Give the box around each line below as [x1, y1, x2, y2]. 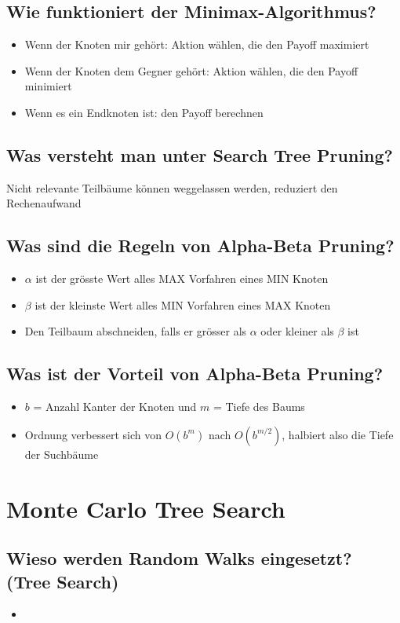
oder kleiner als [260, 323, 334, 339]
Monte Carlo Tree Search [6, 492, 285, 524]
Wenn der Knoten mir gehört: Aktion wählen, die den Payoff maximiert [24, 36, 369, 53]
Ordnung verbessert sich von [24, 426, 162, 442]
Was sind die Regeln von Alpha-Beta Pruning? [6, 233, 395, 258]
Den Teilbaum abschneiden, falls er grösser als [24, 323, 247, 339]
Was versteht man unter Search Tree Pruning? [6, 142, 393, 167]
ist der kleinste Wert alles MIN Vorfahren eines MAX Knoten [35, 296, 331, 313]
